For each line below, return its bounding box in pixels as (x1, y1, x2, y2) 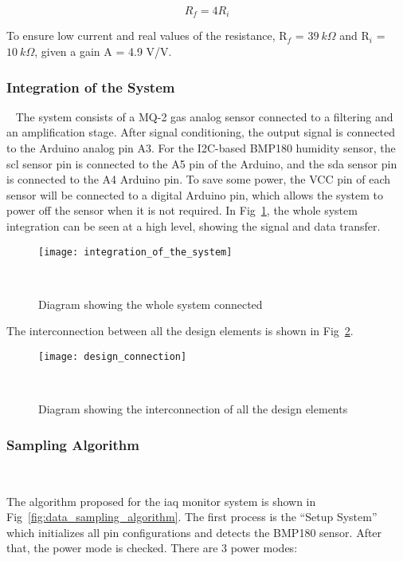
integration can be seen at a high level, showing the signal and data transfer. (6, 218, 381, 235)
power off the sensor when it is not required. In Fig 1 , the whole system (6, 202, 358, 219)
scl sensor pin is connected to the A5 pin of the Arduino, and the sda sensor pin (6, 155, 397, 172)
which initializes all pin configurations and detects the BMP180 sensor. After (6, 523, 382, 540)
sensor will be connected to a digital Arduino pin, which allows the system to (6, 186, 383, 203)
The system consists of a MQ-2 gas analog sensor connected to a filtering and (15, 108, 393, 124)
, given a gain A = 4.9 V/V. (34, 43, 172, 60)
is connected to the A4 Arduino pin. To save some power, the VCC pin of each (6, 171, 391, 188)
